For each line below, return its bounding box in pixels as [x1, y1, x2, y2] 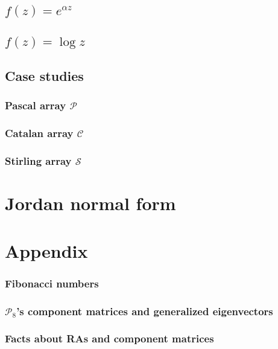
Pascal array [5, 98, 66, 113]
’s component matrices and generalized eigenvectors [16, 303, 273, 318]
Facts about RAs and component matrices [5, 331, 214, 346]
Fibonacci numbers [5, 275, 99, 290]
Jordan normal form [5, 191, 176, 216]
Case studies [5, 66, 84, 85]
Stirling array [5, 153, 72, 168]
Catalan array [5, 126, 74, 141]
